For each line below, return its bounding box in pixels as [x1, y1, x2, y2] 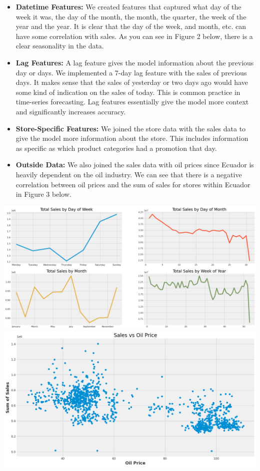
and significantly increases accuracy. [15, 106, 126, 116]
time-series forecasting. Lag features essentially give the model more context [15, 96, 249, 107]
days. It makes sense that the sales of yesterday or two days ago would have [15, 77, 248, 87]
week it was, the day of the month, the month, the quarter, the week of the [15, 11, 246, 21]
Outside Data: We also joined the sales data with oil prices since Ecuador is [15, 159, 254, 170]
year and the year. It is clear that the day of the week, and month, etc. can [15, 21, 246, 31]
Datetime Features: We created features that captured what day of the [15, 1, 241, 11]
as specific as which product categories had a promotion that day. [15, 142, 217, 153]
